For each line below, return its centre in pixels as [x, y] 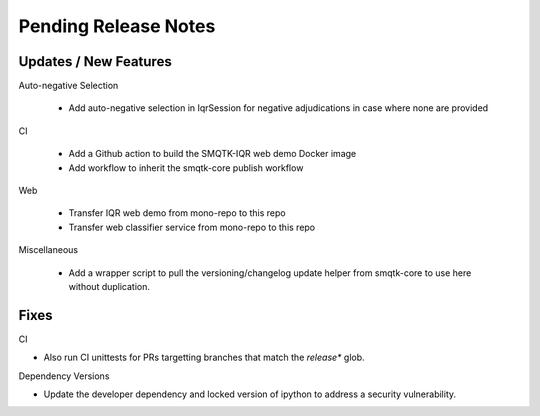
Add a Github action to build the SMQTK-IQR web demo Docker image [212, 154]
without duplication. [109, 286]
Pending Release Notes [117, 26]
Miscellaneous [48, 250]
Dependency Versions [64, 376]
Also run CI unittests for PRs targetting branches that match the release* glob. [204, 357]
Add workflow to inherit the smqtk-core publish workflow [186, 167]
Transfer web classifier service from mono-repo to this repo [192, 227]
